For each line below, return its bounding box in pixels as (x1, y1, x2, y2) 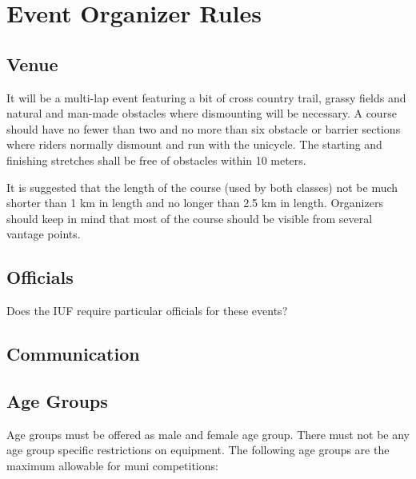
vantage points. (6, 226, 81, 242)
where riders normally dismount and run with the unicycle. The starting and (6, 136, 382, 153)
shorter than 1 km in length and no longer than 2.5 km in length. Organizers (6, 194, 383, 211)
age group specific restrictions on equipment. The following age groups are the (6, 441, 390, 458)
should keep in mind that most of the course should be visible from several (6, 210, 373, 226)
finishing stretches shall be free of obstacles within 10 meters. (6, 151, 306, 168)
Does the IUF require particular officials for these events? (6, 302, 288, 319)
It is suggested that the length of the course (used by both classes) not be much (6, 178, 398, 195)
